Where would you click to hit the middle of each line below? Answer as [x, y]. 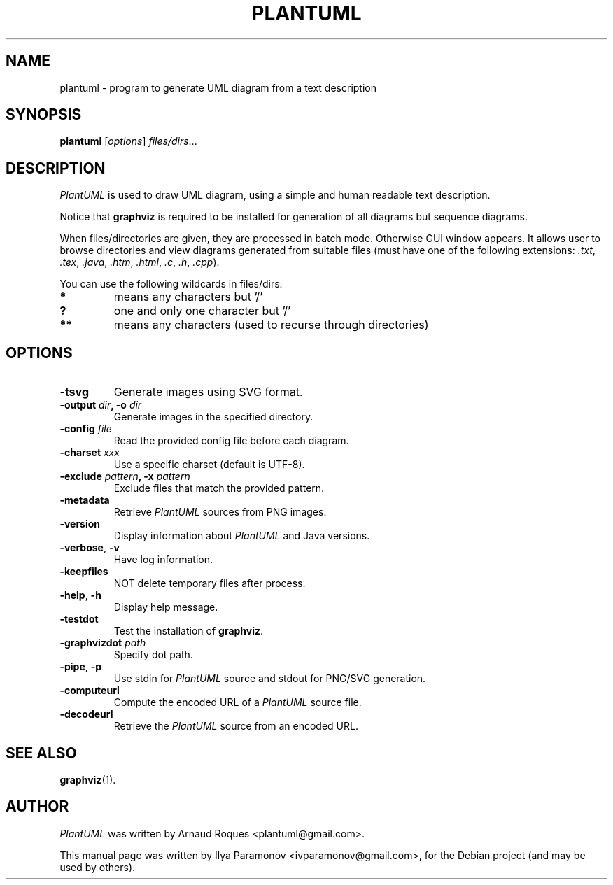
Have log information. [163, 560]
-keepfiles [84, 572]
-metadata [85, 500]
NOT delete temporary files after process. [210, 583]
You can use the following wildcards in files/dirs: [171, 284]
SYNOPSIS [44, 115]
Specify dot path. [153, 655]
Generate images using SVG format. [208, 392]
